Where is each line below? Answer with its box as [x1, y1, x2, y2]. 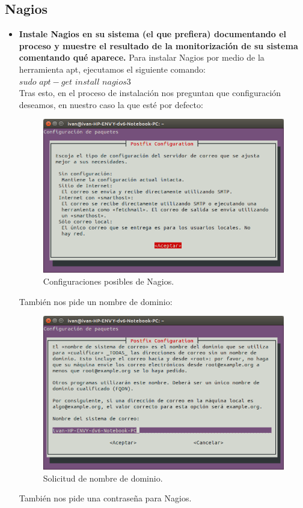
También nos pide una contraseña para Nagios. [19, 492, 192, 504]
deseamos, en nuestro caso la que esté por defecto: [19, 98, 203, 110]
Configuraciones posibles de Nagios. [43, 275, 174, 288]
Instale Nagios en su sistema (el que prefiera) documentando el [19, 28, 287, 40]
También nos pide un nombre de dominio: [19, 295, 173, 307]
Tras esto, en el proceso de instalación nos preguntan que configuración [19, 86, 281, 99]
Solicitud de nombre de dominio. [43, 471, 163, 484]
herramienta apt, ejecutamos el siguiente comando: [19, 62, 206, 75]
